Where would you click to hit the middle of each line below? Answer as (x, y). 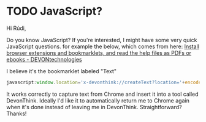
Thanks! (17, 113)
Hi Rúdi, (16, 28)
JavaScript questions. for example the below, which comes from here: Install (103, 46)
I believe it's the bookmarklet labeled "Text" (62, 71)
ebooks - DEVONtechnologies (44, 59)
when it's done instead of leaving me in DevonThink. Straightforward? (94, 107)
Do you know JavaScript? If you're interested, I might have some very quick (102, 40)
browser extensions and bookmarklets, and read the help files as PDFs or (99, 52)
